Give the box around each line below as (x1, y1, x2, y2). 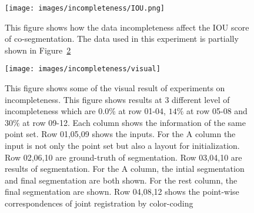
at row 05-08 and (186, 105, 248, 117)
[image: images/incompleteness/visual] (5, 65, 161, 74)
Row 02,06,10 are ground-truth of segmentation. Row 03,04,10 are (5, 151, 242, 163)
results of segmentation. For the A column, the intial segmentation (5, 162, 245, 175)
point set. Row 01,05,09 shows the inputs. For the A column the (5, 128, 236, 140)
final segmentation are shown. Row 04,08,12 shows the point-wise (5, 185, 239, 198)
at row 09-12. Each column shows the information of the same (22, 116, 246, 128)
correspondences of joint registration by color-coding (5, 197, 193, 209)
